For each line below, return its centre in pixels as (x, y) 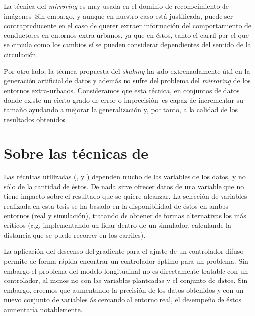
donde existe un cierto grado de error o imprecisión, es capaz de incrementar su (124, 100)
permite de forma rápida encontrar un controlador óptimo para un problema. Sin (126, 261)
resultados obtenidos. (36, 119)
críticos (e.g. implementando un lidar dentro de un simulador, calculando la (118, 225)
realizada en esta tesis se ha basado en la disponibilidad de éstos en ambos (116, 206)
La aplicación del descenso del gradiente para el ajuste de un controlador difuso (124, 251)
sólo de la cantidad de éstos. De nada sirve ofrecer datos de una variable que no (124, 186)
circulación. (21, 54)
